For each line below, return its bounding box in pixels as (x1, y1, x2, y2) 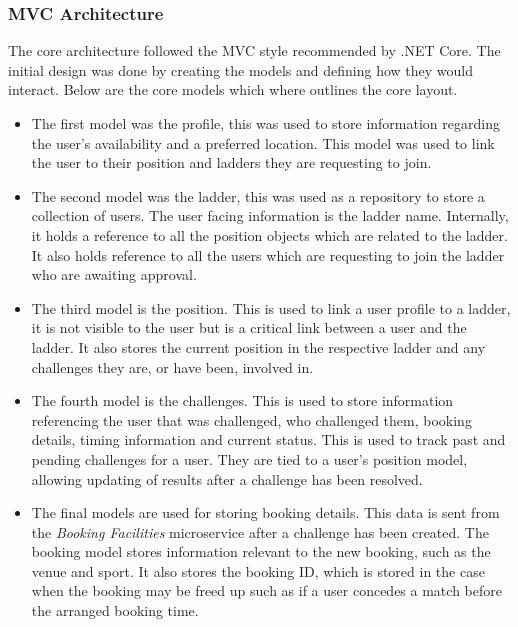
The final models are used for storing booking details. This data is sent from (31, 502, 500, 523)
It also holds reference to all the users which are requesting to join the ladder (31, 244, 505, 265)
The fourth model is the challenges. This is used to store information (31, 390, 454, 411)
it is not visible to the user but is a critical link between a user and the (31, 317, 467, 338)
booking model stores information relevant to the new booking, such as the (31, 541, 491, 562)
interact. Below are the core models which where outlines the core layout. (8, 79, 458, 100)
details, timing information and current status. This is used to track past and (31, 429, 506, 450)
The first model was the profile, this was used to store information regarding (31, 113, 500, 133)
